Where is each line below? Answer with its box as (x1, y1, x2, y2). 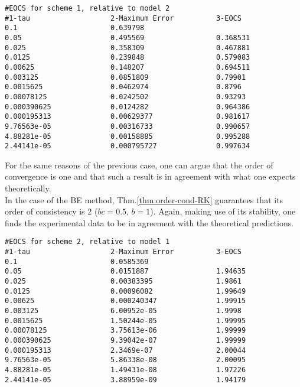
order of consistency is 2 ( (5, 205, 98, 217)
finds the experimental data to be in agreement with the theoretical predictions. (5, 216, 294, 229)
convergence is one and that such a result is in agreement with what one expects (5, 170, 296, 183)
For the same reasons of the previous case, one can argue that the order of (5, 158, 273, 171)
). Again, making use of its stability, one (150, 205, 296, 217)
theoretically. (5, 182, 51, 194)
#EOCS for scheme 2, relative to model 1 (5, 238, 170, 246)
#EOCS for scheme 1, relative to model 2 (5, 4, 170, 12)
